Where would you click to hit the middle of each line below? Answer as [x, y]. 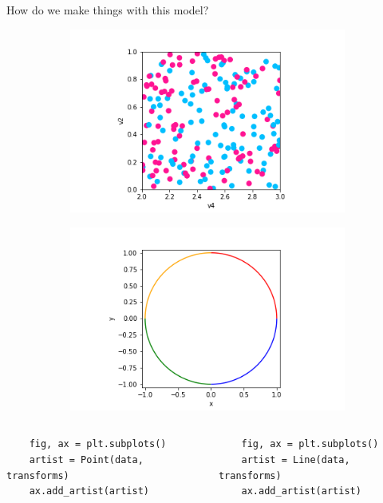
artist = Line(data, [296, 460]
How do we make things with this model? [108, 10]
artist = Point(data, [86, 460]
